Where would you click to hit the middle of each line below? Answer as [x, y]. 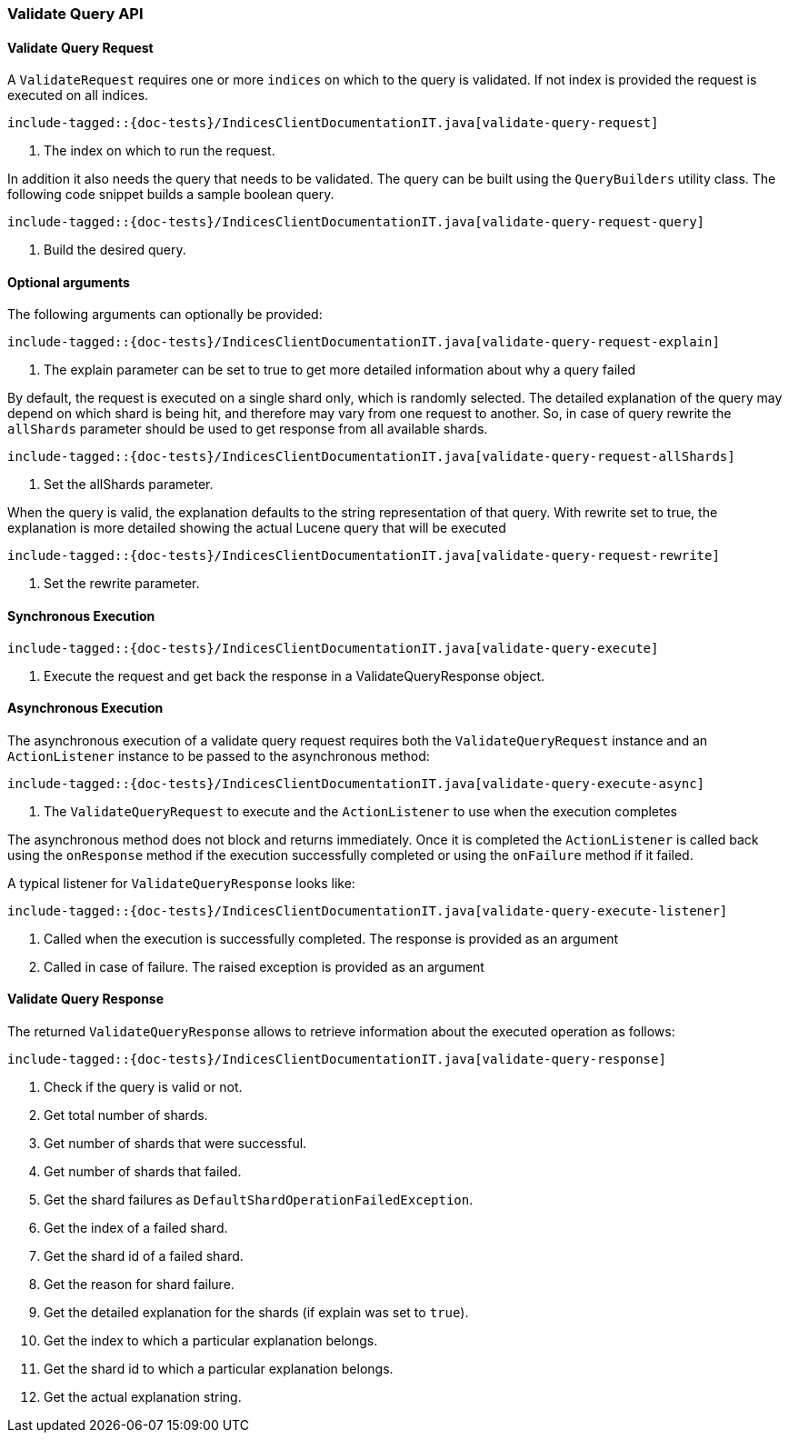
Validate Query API [75, 14]
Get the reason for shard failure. [139, 1285]
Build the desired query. [115, 250]
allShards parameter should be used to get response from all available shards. [248, 429]
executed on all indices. [78, 95]
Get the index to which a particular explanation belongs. [211, 1341]
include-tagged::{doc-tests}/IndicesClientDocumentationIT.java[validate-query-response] [337, 1060]
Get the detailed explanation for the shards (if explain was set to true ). [256, 1313]
